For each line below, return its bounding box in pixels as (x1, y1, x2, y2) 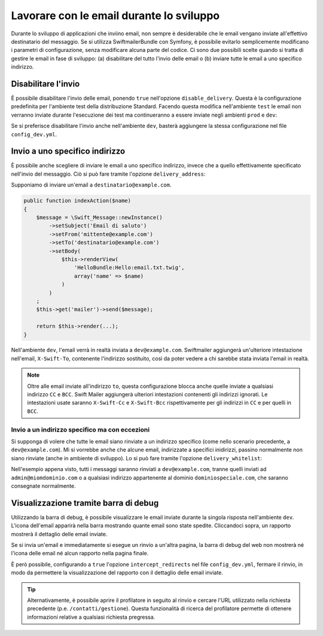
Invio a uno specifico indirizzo (11, 146, 126, 157)
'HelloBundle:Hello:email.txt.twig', (74, 264, 185, 271)
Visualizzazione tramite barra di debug (11, 498, 159, 508)
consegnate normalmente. (11, 482, 76, 490)
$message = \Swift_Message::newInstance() (36, 214, 163, 221)
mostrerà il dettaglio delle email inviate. (11, 530, 108, 537)
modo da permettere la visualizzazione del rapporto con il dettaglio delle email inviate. (11, 569, 224, 576)
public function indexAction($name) (23, 197, 132, 204)
